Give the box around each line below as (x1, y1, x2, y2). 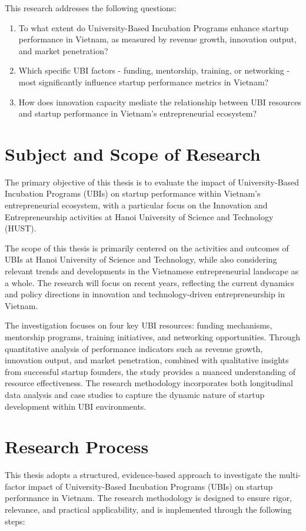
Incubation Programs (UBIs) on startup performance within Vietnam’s (5, 187, 261, 200)
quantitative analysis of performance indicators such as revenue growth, (5, 342, 263, 354)
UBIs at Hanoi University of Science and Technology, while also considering (5, 253, 277, 265)
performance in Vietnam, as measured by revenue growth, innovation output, (18, 33, 297, 45)
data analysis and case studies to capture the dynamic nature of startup (5, 388, 265, 400)
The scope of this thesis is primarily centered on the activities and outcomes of (5, 241, 289, 254)
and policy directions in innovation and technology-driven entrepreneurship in (5, 288, 285, 300)
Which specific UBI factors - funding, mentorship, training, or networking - (18, 64, 290, 77)
